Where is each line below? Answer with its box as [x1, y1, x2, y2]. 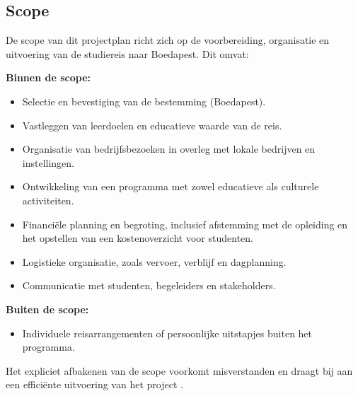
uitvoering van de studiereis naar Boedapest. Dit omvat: [6, 46, 249, 61]
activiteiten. [22, 192, 74, 207]
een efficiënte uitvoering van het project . [6, 377, 183, 392]
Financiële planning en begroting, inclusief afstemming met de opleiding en [22, 216, 348, 231]
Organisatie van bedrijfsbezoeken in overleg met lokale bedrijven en [22, 141, 316, 156]
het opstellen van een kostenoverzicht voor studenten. [22, 231, 253, 245]
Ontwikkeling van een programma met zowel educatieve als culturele [22, 179, 319, 194]
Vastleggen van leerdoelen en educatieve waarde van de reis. [22, 117, 282, 132]
